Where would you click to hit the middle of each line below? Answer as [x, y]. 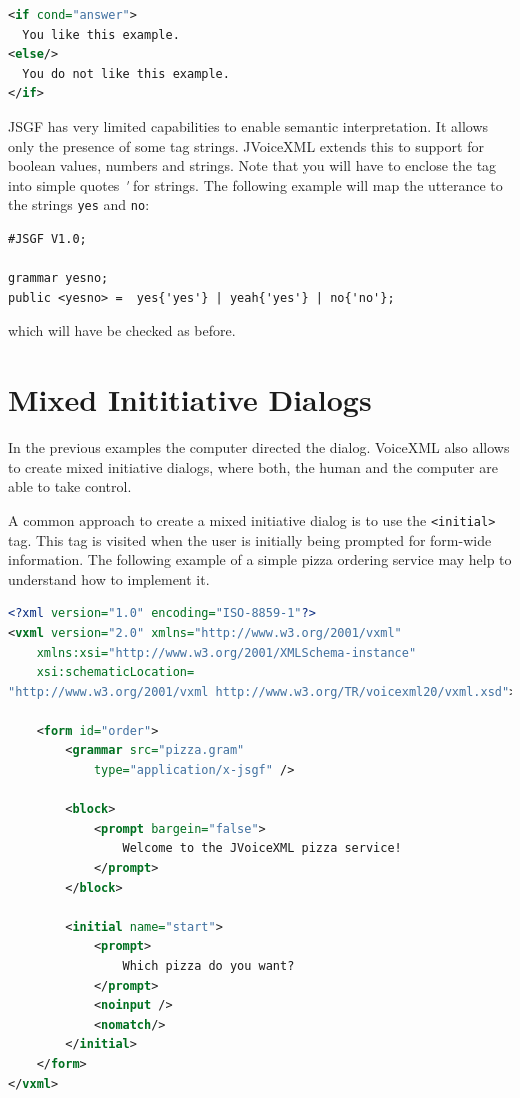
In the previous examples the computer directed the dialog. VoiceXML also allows [259, 447]
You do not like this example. [126, 73]
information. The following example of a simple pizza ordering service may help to [260, 559]
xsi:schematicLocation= [115, 672]
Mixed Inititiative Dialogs [190, 399]
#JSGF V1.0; [47, 239]
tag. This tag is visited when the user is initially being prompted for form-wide [250, 539]
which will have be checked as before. [122, 330]
